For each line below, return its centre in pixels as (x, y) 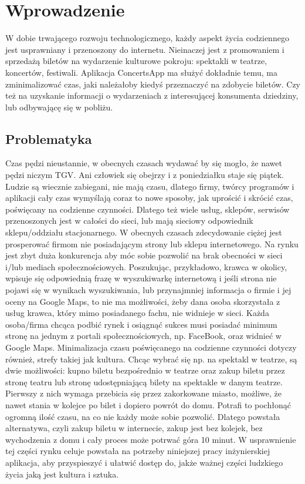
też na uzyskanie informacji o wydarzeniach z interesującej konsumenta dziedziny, (152, 95)
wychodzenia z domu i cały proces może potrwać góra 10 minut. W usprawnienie (151, 439)
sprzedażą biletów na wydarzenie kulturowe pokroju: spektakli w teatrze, (136, 61)
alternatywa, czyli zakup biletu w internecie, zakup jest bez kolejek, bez (134, 428)
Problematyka (49, 138)
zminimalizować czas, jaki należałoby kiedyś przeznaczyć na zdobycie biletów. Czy (153, 84)
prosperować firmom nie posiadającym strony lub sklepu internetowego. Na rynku (152, 243)
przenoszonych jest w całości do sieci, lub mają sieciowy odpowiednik (129, 221)
